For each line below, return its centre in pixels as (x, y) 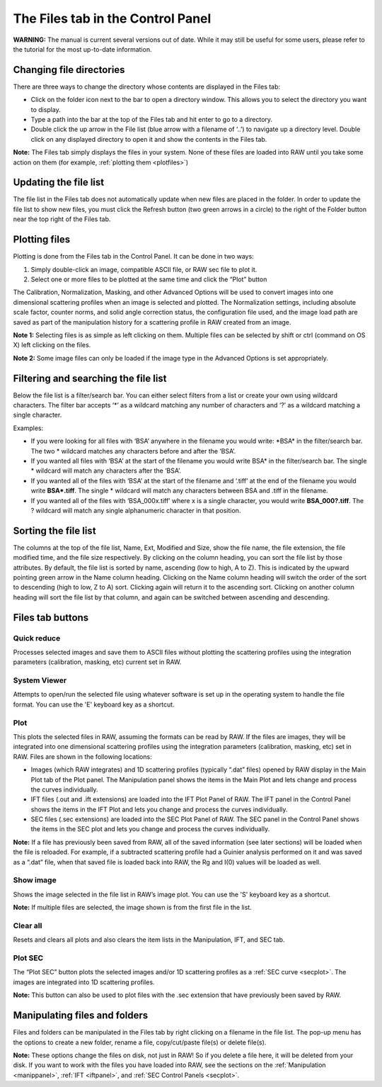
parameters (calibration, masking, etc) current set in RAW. (97, 662)
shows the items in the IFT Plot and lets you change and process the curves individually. (159, 809)
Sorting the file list (54, 530)
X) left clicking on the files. (52, 345)
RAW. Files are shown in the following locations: (82, 756)
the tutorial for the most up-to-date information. (82, 49)
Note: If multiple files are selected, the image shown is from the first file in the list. (133, 908)
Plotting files (42, 240)
